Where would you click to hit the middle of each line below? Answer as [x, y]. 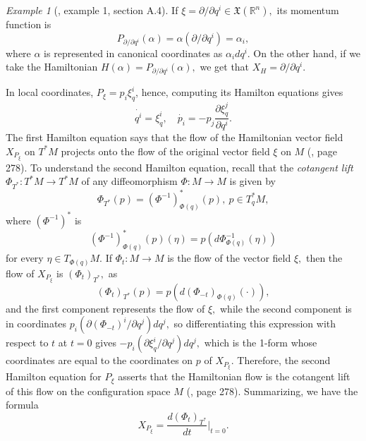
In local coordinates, [50, 92]
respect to [27, 343]
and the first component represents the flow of [105, 308]
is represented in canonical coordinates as [133, 53]
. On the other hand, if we [304, 53]
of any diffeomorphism [129, 181]
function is [29, 24]
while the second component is [286, 308]
